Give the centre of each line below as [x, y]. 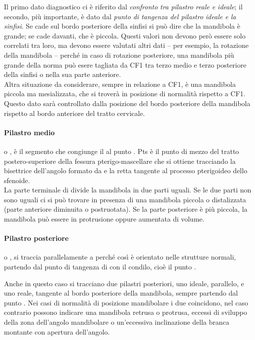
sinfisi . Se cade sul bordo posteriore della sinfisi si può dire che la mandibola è [122, 26]
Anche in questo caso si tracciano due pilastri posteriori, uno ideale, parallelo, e [124, 283]
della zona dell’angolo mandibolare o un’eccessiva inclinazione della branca [117, 322]
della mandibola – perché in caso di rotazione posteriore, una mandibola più [119, 55]
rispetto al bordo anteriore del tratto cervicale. [74, 113]
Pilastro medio [29, 132]
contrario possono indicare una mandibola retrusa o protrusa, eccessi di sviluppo [126, 312]
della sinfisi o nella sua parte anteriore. [63, 74]
